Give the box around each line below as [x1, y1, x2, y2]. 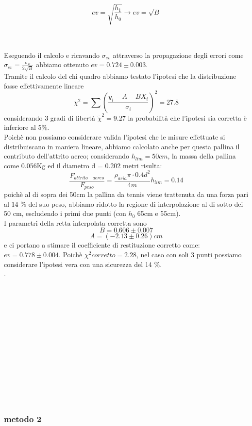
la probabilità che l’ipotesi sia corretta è [128, 112, 247, 123]
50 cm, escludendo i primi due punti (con [4, 208, 126, 218]
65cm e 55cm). [137, 208, 181, 218]
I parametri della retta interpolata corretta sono [4, 217, 147, 228]
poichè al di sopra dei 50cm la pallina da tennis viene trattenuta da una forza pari [4, 189, 249, 199]
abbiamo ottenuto [36, 59, 89, 70]
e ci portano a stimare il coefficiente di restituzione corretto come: [4, 240, 200, 250]
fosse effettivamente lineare [4, 80, 84, 90]
